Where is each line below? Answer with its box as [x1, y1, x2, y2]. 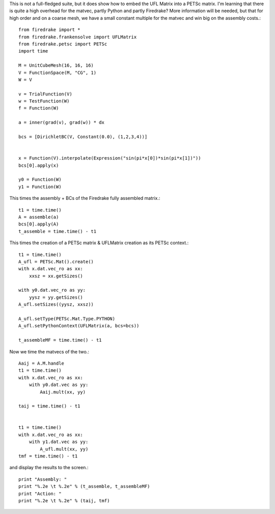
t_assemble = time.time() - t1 [18, 228, 97, 234]
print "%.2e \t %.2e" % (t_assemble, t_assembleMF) [18, 483, 150, 490]
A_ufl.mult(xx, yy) [40, 446, 89, 452]
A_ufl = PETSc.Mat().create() [18, 259, 94, 265]
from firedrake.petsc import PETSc [18, 41, 107, 47]
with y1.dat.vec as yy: [29, 439, 89, 445]
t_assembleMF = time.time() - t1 [18, 337, 102, 343]
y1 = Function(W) [18, 184, 62, 190]
